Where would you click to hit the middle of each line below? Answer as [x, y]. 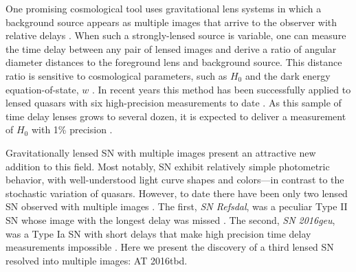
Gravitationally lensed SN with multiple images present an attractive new [161, 152]
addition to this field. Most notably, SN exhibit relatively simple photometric [168, 166]
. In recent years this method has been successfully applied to [222, 89]
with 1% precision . [72, 129]
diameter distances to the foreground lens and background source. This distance [174, 62]
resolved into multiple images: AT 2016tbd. [97, 260]
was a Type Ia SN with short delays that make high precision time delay [158, 233]
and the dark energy [288, 75]
